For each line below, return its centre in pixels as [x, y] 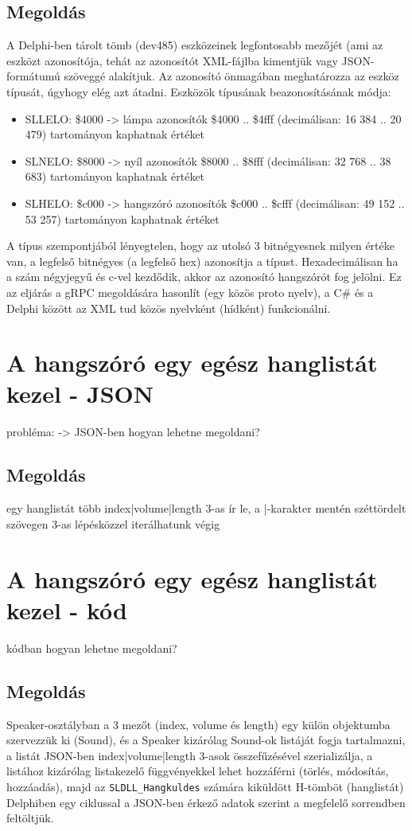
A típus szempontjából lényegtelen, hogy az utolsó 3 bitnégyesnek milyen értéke [200, 246]
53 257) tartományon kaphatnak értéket [122, 218]
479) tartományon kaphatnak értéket [115, 134]
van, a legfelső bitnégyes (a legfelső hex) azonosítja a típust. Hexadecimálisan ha [202, 261]
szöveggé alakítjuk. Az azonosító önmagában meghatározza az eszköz [231, 76]
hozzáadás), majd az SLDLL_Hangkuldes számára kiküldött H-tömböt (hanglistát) [205, 786]
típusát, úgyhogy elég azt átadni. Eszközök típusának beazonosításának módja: [199, 91]
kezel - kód [67, 609]
